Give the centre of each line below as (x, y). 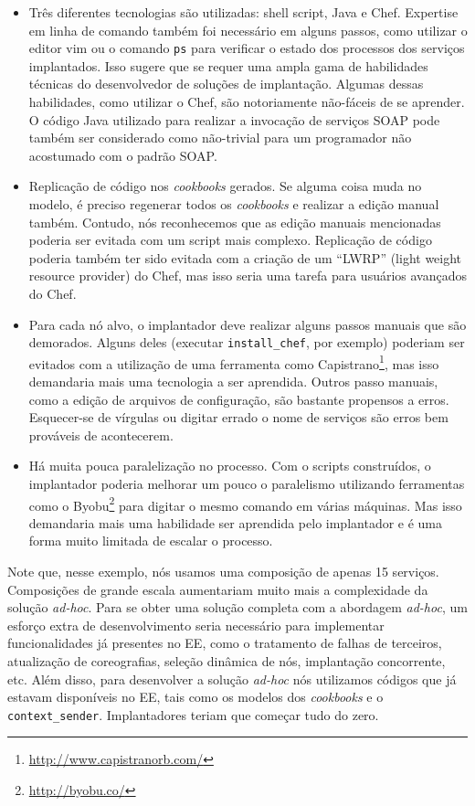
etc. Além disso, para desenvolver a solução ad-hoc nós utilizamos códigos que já (232, 679)
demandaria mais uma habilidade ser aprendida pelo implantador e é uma (236, 522)
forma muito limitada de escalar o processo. (151, 541)
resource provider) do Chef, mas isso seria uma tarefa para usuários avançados (248, 276)
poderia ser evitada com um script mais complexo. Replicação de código (230, 240)
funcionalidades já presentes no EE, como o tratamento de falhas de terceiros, (225, 643)
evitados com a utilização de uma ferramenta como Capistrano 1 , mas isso (234, 362)
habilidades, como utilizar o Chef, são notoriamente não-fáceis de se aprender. (247, 102)
